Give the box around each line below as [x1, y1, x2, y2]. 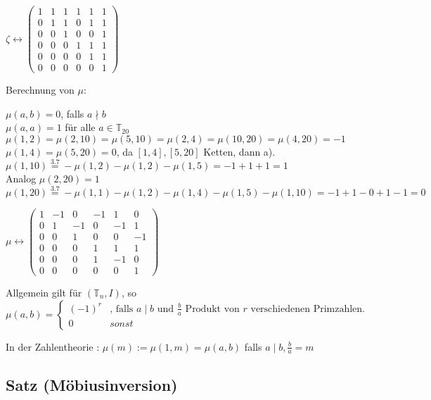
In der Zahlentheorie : [6, 339, 100, 354]
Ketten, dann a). [203, 144, 276, 159]
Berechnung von [6, 82, 75, 97]
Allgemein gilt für [6, 285, 82, 299]
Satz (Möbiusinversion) [6, 373, 178, 395]
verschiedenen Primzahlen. [250, 304, 366, 314]
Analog [6, 170, 37, 185]
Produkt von [185, 304, 240, 314]
